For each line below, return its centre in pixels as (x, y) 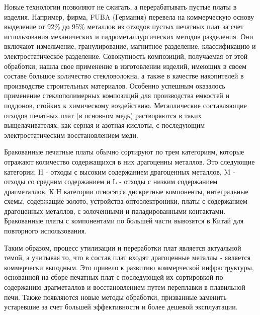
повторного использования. (46, 231)
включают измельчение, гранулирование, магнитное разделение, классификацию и (130, 46)
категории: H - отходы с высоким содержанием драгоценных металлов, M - (120, 171)
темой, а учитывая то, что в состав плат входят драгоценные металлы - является (127, 257)
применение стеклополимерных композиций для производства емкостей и (117, 95)
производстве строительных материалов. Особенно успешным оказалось (115, 85)
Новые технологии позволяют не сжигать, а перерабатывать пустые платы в (120, 7)
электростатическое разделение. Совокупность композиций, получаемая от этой (126, 56)
